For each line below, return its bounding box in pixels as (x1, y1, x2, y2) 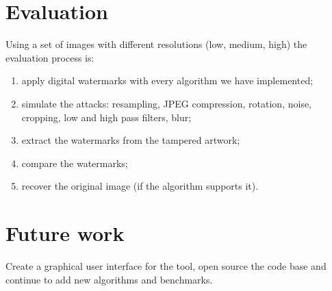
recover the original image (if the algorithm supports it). (21, 179, 259, 193)
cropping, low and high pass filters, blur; (21, 110, 192, 124)
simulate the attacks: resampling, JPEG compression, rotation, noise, (21, 96, 312, 110)
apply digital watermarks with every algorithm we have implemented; (21, 73, 314, 88)
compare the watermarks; (21, 155, 128, 170)
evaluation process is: (5, 50, 94, 64)
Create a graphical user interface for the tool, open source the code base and (5, 259, 327, 273)
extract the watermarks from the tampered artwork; (21, 133, 240, 147)
